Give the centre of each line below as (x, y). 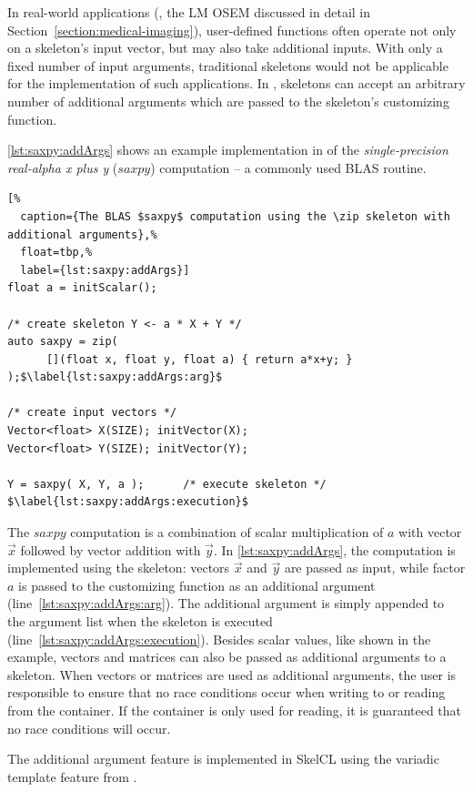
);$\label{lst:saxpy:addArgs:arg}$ (115, 377)
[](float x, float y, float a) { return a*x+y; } (199, 359)
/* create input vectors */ (92, 413)
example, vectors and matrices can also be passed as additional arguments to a (227, 657)
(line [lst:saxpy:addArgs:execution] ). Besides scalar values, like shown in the (219, 639)
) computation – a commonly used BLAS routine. (288, 167)
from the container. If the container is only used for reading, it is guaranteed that (235, 710)
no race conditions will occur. (89, 728)
